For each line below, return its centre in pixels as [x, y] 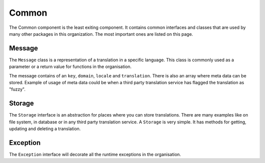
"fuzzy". [17, 89]
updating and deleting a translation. [45, 129]
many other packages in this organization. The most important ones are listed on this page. [101, 34]
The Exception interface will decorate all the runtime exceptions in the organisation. [95, 154]
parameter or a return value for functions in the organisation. [70, 67]
